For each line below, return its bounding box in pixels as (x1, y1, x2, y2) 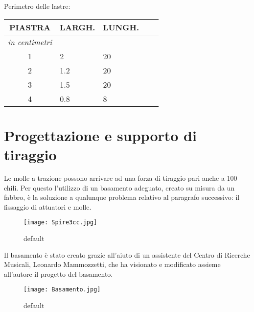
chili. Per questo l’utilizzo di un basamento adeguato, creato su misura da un (4, 182, 235, 192)
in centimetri (8, 36, 52, 48)
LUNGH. (103, 21, 139, 33)
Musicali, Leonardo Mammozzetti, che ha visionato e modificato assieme (4, 259, 221, 269)
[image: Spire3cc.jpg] (23, 219, 97, 226)
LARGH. (60, 21, 95, 33)
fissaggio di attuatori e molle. (4, 201, 92, 212)
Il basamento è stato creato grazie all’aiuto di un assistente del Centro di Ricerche (4, 249, 250, 260)
